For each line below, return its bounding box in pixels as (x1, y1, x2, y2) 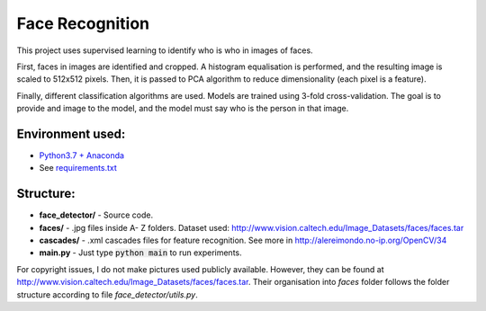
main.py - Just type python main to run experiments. (39, 247, 242, 258)
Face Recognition (16, 13, 150, 33)
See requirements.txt (39, 163, 117, 173)
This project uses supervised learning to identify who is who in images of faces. (16, 45, 314, 56)
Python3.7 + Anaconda (39, 150, 125, 161)
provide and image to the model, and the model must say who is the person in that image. (16, 103, 349, 114)
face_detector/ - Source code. (39, 209, 153, 220)
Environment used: (16, 126, 126, 141)
